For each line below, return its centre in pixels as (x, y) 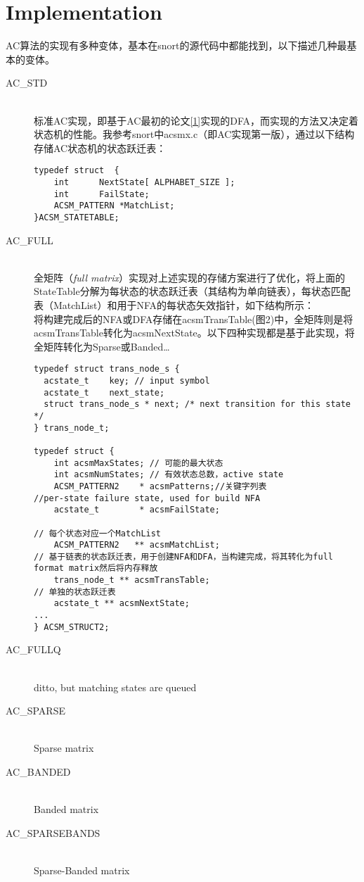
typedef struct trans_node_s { (107, 369)
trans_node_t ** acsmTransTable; (132, 580)
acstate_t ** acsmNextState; (122, 604)
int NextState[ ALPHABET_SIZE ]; (144, 182)
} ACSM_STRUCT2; (72, 627)
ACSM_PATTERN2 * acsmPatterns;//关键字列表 (160, 486)
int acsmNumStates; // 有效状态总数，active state (169, 475)
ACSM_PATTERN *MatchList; (114, 206)
